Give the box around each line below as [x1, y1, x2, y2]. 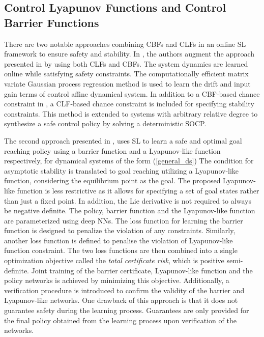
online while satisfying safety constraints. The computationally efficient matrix [4, 68, 249, 79]
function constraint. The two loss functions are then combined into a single [4, 245, 238, 256]
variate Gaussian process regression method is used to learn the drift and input [4, 78, 251, 89]
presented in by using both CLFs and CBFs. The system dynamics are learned [4, 58, 248, 69]
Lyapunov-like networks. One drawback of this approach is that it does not [4, 295, 238, 305]
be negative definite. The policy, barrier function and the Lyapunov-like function [4, 205, 255, 216]
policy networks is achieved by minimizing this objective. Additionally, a [4, 275, 229, 286]
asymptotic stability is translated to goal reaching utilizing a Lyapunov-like [4, 165, 239, 176]
